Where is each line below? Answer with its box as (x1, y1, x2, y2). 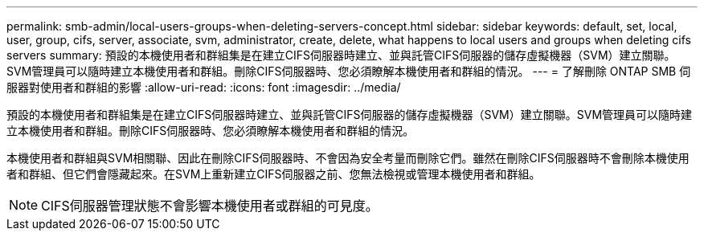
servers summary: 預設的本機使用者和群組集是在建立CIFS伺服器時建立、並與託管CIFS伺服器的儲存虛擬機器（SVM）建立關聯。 (6, 48, 676, 62)
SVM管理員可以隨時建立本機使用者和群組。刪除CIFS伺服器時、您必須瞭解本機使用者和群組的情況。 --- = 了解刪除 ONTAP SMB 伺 (6, 64, 691, 78)
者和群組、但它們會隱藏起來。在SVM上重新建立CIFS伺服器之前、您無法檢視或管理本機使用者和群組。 (6, 167, 541, 181)
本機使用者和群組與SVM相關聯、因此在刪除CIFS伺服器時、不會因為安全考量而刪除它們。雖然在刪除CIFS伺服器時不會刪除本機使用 (6, 151, 690, 165)
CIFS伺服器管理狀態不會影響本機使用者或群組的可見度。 (41, 198, 379, 214)
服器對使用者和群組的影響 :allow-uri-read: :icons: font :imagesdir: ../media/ (6, 80, 401, 94)
